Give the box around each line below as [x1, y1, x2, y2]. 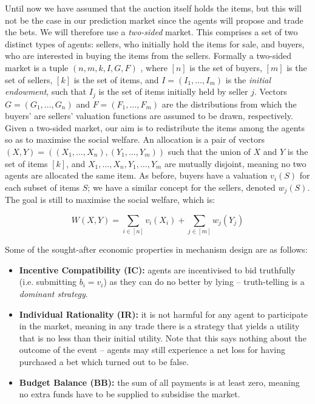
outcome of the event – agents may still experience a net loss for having [19, 343, 286, 356]
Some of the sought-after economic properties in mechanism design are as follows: [5, 243, 308, 256]
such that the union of [168, 145, 251, 157]
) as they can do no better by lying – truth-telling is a [103, 275, 305, 288]
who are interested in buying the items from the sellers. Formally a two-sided [5, 49, 292, 62]
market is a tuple [5, 61, 69, 74]
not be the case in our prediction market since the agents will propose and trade [5, 13, 303, 26]
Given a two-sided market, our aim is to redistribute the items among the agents [5, 121, 305, 134]
